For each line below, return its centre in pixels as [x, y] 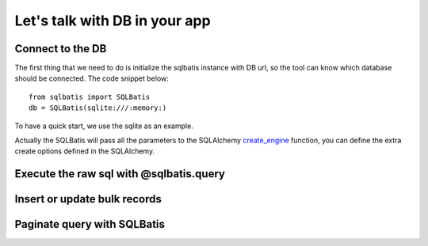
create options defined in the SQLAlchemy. [84, 151]
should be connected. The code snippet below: [92, 78]
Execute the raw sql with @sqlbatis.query [120, 174]
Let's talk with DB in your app [113, 21]
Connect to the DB [61, 49]
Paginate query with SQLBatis [90, 224]
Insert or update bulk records [88, 199]
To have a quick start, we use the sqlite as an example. [104, 126]
